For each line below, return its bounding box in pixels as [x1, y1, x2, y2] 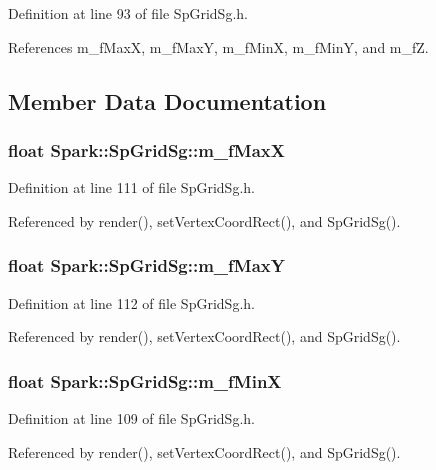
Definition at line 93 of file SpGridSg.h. [8, 3, 248, 23]
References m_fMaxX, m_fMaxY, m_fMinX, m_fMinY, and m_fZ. [8, 36, 429, 57]
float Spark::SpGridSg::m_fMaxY [8, 253, 285, 278]
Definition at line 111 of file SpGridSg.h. [8, 177, 255, 198]
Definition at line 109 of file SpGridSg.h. [8, 408, 255, 428]
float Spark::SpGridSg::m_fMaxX [8, 137, 285, 162]
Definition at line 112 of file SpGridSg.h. [8, 292, 255, 313]
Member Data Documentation [8, 85, 327, 116]
